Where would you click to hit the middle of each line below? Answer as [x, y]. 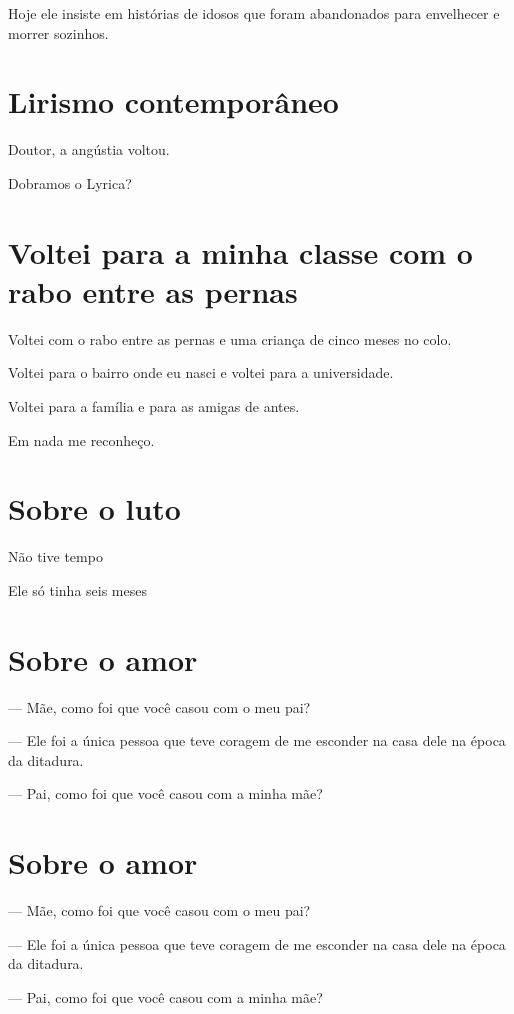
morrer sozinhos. [58, 32]
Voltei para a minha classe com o [240, 251]
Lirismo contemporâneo [173, 101]
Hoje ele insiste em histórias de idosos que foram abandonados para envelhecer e [254, 13]
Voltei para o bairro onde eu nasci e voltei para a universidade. [201, 372]
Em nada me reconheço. [81, 439]
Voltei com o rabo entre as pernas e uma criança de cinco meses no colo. [230, 338]
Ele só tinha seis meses [77, 589]
